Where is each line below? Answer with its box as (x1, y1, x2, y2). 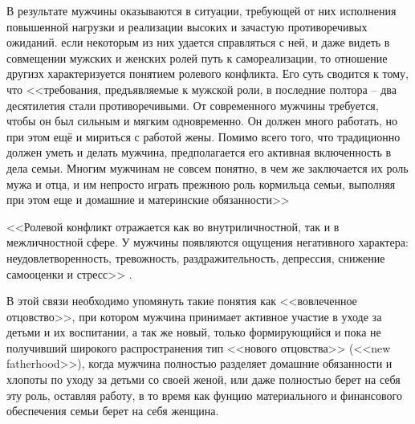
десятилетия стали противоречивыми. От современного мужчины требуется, (6, 96, 379, 113)
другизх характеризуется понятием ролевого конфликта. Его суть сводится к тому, (6, 65, 409, 82)
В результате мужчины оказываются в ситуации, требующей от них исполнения (6, 2, 397, 18)
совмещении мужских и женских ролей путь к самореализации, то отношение (6, 49, 388, 66)
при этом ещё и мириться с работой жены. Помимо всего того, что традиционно (6, 128, 401, 145)
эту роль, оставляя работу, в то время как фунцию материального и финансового (6, 386, 402, 403)
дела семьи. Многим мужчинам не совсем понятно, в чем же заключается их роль (6, 159, 409, 176)
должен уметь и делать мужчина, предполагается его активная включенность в (6, 144, 392, 161)
